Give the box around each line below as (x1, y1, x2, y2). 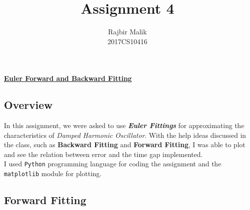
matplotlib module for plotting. (4, 168, 102, 179)
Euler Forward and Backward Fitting (4, 73, 132, 83)
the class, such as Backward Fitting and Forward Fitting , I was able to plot (4, 139, 246, 150)
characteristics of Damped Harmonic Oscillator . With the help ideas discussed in (4, 130, 246, 140)
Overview (4, 97, 53, 112)
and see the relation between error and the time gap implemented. (4, 149, 203, 159)
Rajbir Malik (108, 26, 147, 37)
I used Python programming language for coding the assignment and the (4, 158, 222, 169)
